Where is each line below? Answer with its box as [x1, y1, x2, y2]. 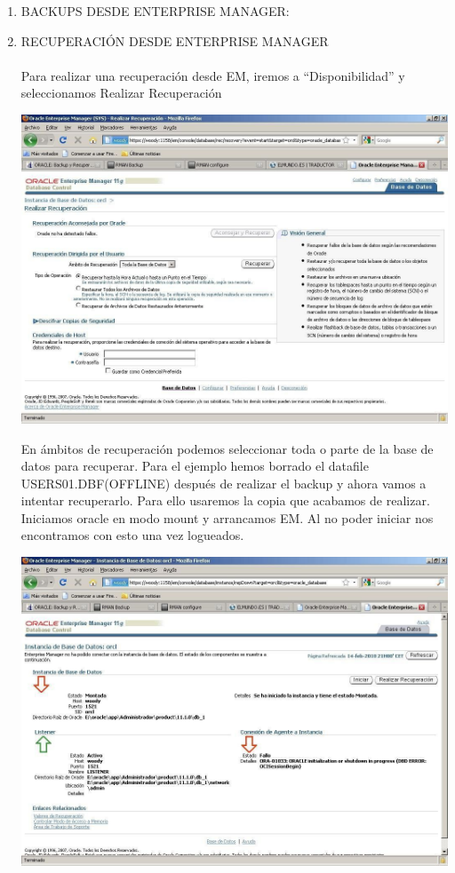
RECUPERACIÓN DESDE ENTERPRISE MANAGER [20, 31, 329, 50]
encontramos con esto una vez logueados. [20, 526, 244, 544]
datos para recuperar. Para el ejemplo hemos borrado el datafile [20, 456, 369, 475]
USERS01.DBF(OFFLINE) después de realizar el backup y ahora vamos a [20, 473, 427, 492]
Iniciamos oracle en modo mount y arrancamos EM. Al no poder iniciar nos [20, 508, 434, 527]
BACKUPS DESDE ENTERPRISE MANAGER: [20, 2, 290, 20]
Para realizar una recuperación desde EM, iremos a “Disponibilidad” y [20, 66, 405, 84]
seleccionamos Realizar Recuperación [20, 83, 222, 102]
